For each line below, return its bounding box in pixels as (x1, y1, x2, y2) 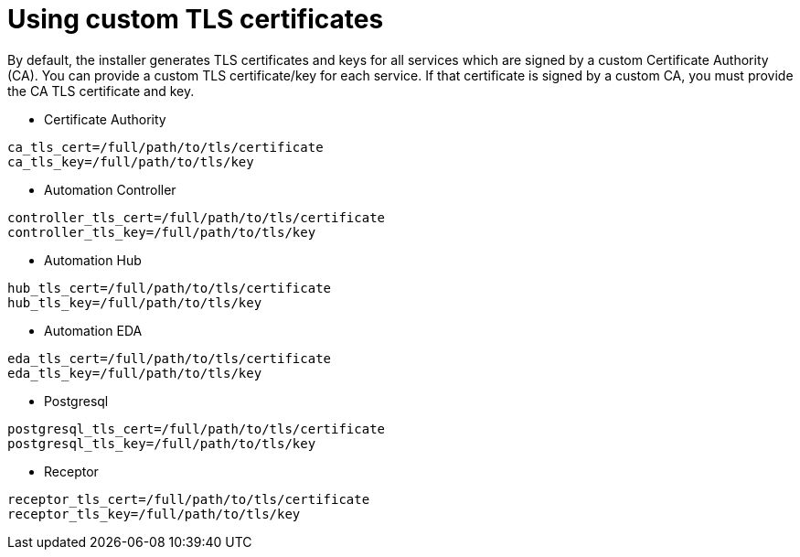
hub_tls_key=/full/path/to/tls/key (7, 295, 262, 310)
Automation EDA (44, 322, 143, 338)
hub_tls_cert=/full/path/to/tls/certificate (7, 280, 332, 295)
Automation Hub (44, 252, 142, 268)
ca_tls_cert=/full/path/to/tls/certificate (7, 139, 324, 155)
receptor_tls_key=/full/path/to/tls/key (7, 506, 301, 521)
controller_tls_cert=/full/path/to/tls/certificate (7, 209, 386, 225)
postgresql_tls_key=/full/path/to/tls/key (7, 435, 316, 451)
